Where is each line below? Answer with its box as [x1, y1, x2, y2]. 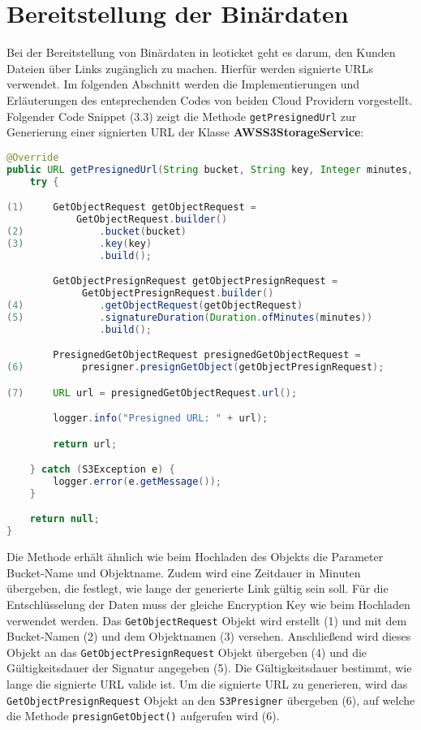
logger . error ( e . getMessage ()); [53, 475, 221, 487]
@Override [6, 151, 59, 163]
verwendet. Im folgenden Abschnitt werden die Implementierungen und [6, 76, 359, 93]
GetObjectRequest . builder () [75, 213, 228, 225]
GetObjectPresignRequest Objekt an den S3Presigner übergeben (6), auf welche [6, 691, 415, 708]
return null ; [29, 513, 100, 525]
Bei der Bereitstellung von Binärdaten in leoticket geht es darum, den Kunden [6, 44, 396, 61]
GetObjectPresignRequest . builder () [82, 287, 274, 299]
